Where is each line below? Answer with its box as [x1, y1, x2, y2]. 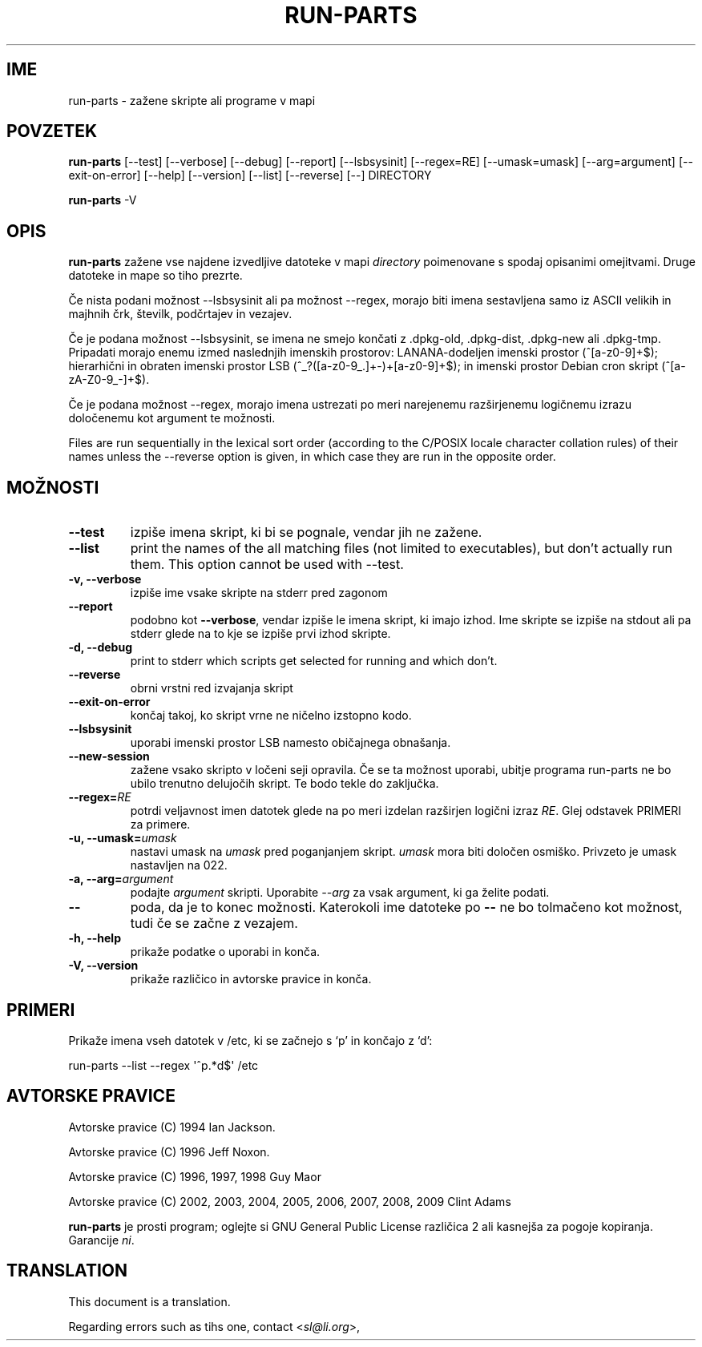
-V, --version [68, 958, 139, 973]
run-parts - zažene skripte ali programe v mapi [68, 93, 316, 107]
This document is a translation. [68, 1294, 231, 1309]
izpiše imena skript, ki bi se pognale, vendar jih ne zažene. [130, 524, 482, 541]
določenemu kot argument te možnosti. [68, 411, 276, 425]
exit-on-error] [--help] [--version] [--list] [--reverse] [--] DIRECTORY [68, 168, 432, 183]
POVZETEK [6, 121, 98, 142]
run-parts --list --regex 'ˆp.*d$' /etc [68, 1058, 259, 1072]
